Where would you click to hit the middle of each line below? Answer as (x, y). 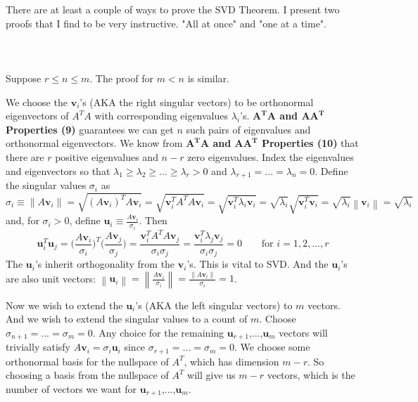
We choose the (37, 102)
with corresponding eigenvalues (161, 116)
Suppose (24, 78)
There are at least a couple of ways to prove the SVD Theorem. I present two (173, 9)
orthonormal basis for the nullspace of (87, 361)
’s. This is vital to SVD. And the (258, 264)
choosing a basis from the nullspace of (87, 375)
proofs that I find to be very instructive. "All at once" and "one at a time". (166, 23)
